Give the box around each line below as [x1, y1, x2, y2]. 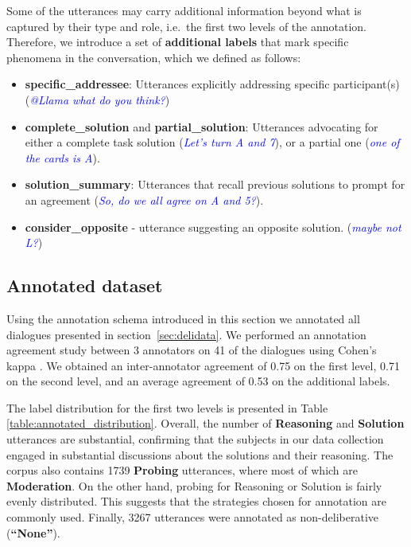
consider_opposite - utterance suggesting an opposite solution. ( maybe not [25, 218, 401, 235]
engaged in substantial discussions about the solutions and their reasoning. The [6, 446, 394, 463]
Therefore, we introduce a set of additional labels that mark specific [6, 33, 349, 50]
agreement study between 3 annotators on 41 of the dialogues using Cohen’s [6, 342, 377, 358]
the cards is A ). [25, 149, 100, 166]
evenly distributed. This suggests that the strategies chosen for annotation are [6, 493, 386, 510]
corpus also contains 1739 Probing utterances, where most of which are [6, 462, 358, 479]
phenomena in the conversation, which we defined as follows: [6, 49, 301, 65]
